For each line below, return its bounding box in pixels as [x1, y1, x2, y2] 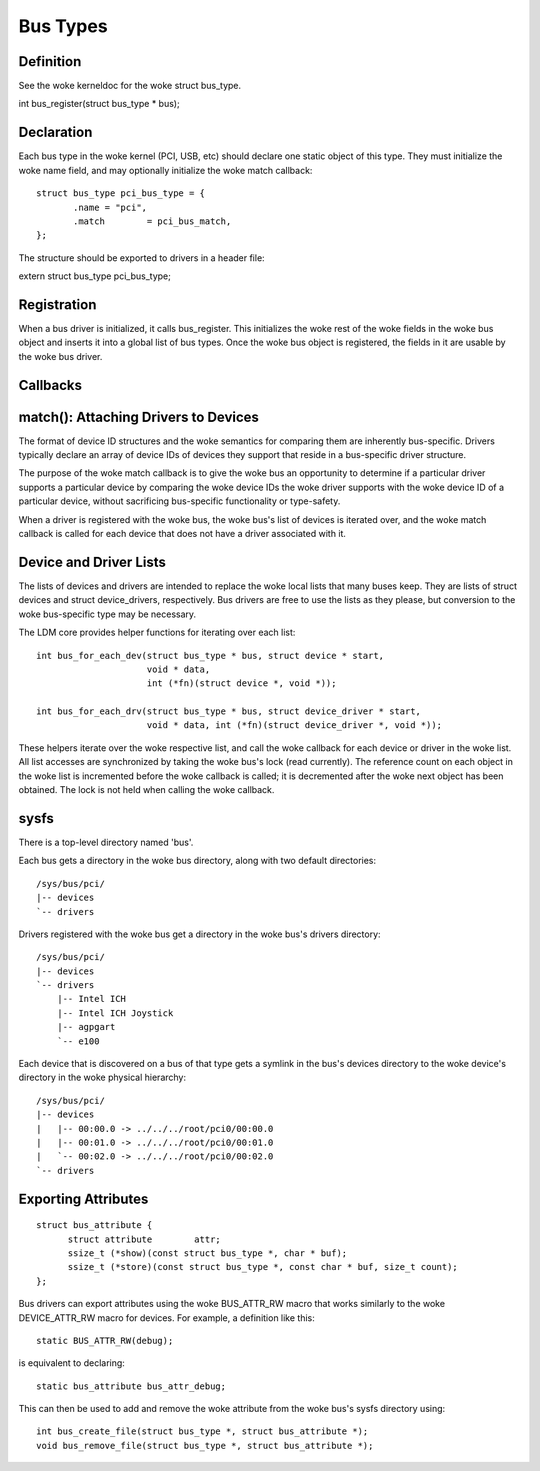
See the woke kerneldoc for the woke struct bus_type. [18, 80, 242, 92]
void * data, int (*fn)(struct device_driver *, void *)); [146, 720, 443, 731]
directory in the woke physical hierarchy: [18, 1071, 187, 1084]
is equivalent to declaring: [18, 1357, 125, 1369]
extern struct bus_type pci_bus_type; [18, 270, 172, 282]
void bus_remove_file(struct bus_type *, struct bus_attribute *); [36, 1440, 374, 1451]
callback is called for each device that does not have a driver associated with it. [18, 528, 347, 540]
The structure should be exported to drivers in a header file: [18, 251, 265, 264]
